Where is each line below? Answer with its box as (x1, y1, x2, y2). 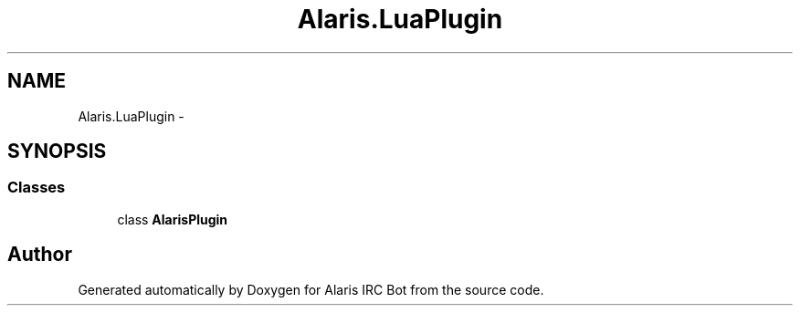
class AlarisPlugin (117, 211, 228, 227)
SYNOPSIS (7, 140, 107, 163)
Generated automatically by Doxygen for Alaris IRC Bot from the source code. (78, 281, 544, 297)
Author (7, 243, 72, 266)
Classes (7, 178, 66, 197)
